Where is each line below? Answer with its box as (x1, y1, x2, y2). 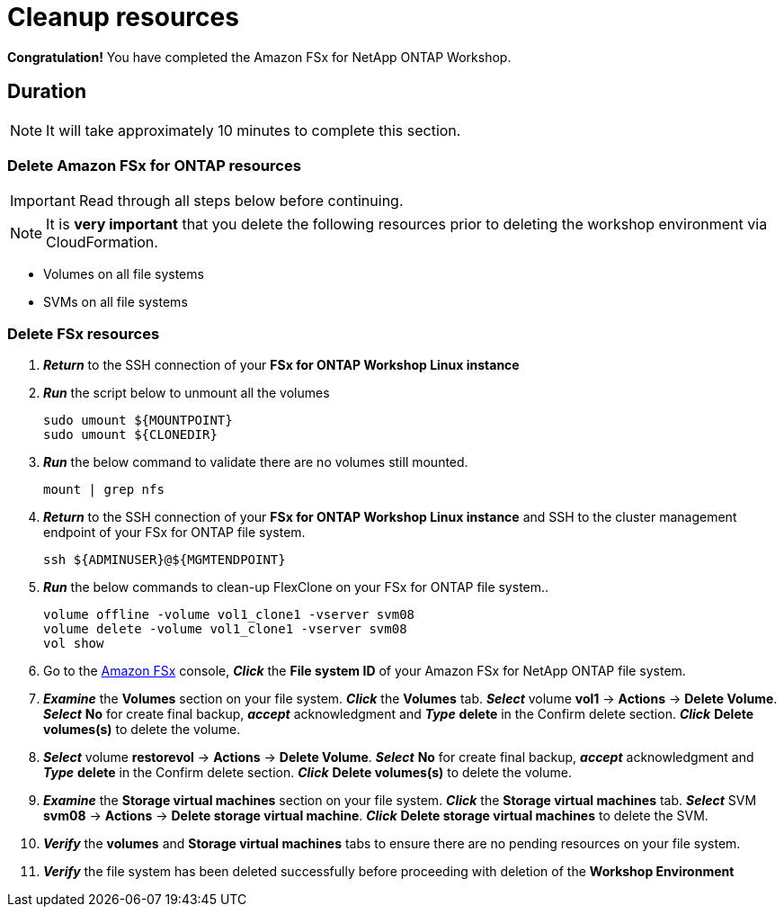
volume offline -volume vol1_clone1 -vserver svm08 (43, 607, 415, 623)
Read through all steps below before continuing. (78, 192, 404, 211)
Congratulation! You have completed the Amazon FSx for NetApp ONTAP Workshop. (7, 49, 512, 65)
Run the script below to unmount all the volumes (43, 385, 330, 401)
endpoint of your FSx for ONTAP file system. (43, 524, 306, 541)
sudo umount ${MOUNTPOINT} (43, 413, 233, 428)
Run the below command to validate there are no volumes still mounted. (43, 454, 468, 470)
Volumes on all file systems (43, 266, 204, 282)
